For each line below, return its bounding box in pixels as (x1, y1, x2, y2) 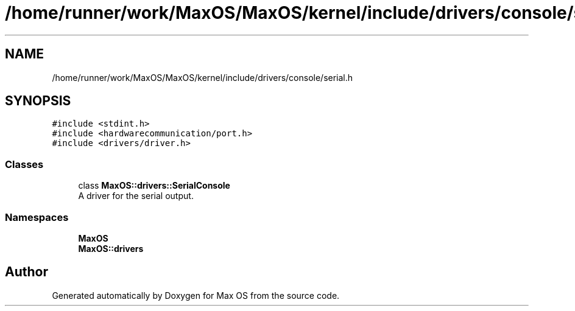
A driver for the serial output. (78, 190, 194, 201)
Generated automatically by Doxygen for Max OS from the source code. (52, 290, 340, 301)
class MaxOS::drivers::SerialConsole (78, 180, 230, 191)
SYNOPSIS (5, 93, 71, 109)
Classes (5, 158, 44, 170)
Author (5, 264, 48, 280)
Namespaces (5, 211, 69, 223)
